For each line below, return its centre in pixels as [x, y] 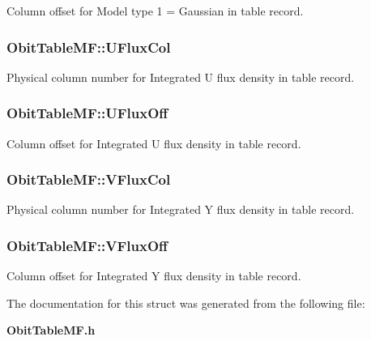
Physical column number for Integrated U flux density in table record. [181, 77]
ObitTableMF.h [51, 330]
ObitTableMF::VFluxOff [87, 245]
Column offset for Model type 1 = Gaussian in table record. [155, 11]
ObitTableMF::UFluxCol [89, 47]
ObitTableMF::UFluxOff [87, 113]
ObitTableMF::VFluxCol [89, 179]
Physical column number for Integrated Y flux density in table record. [181, 209]
